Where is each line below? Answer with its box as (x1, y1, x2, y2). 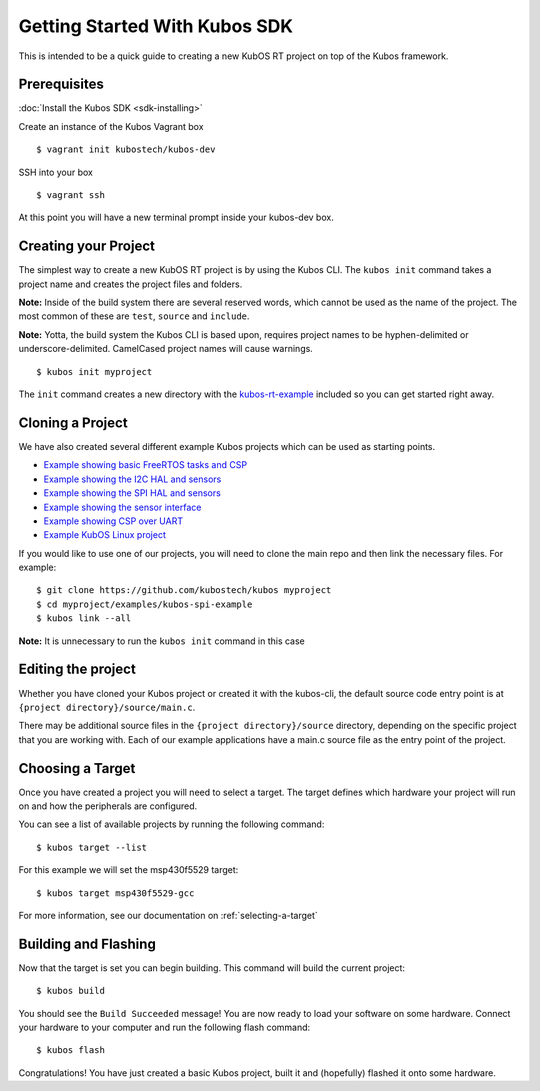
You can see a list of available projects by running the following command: (18, 818, 325, 830)
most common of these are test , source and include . (18, 310, 250, 322)
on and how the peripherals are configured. (18, 800, 198, 812)
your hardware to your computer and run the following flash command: (18, 1021, 311, 1034)
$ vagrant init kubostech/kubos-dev (36, 144, 216, 155)
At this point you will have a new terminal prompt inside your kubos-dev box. (18, 211, 334, 224)
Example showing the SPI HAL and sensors (43, 487, 222, 499)
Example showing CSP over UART (43, 515, 184, 527)
